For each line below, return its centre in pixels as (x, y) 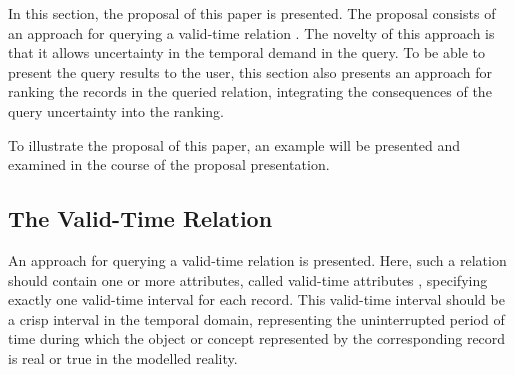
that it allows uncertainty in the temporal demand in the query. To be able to (246, 52)
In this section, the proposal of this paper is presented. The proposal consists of (252, 13)
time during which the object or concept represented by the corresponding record (257, 338)
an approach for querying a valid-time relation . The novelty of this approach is (251, 32)
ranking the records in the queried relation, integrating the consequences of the (250, 91)
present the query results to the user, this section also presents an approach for (250, 71)
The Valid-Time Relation (140, 218)
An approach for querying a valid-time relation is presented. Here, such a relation (257, 259)
